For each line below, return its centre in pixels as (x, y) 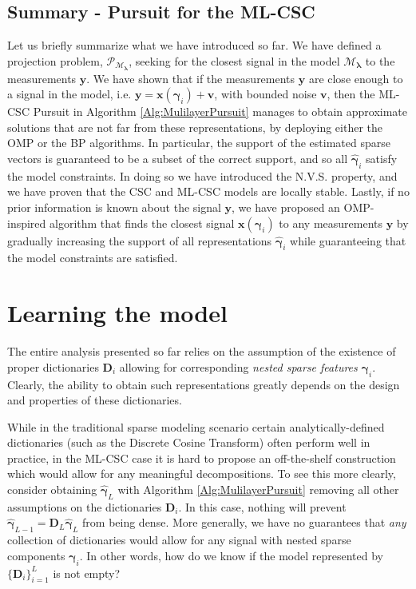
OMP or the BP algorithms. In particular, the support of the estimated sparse (199, 143)
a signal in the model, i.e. (69, 94)
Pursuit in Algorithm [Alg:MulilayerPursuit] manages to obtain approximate (220, 111)
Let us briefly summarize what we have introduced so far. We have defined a (194, 45)
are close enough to (356, 78)
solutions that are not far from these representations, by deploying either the (195, 127)
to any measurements (331, 223)
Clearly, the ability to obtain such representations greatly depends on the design (204, 384)
